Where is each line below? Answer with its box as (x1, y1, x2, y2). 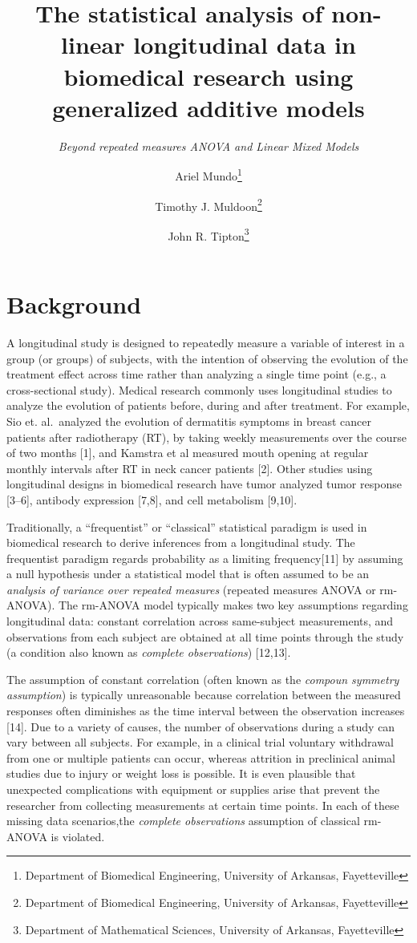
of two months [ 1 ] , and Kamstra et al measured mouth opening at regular (6, 444, 369, 461)
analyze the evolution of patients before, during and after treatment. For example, (6, 397, 410, 414)
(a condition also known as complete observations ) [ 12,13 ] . (6, 644, 291, 661)
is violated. (51, 828, 105, 844)
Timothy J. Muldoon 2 (155, 195, 262, 214)
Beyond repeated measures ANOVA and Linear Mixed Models (58, 137, 359, 154)
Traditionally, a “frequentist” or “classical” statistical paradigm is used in (6, 518, 367, 535)
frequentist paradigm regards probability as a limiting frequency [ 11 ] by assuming (6, 549, 403, 566)
